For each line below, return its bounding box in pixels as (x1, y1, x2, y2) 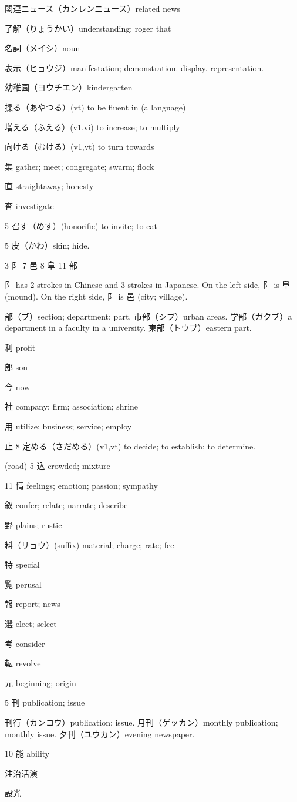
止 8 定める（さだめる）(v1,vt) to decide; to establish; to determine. (5, 439, 256, 452)
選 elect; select (5, 618, 57, 629)
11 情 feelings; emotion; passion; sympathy (5, 479, 158, 491)
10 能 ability (5, 747, 50, 760)
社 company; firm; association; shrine (5, 400, 139, 412)
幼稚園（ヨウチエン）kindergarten (5, 81, 133, 93)
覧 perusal (5, 578, 42, 590)
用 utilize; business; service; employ (5, 420, 132, 432)
